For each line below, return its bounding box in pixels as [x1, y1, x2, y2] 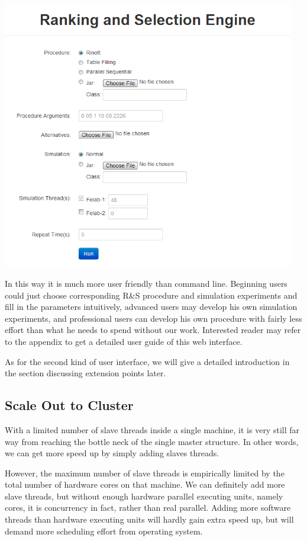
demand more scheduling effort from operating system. [5, 524, 203, 537]
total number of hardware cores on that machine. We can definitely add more [5, 478, 285, 491]
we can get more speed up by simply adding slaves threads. [5, 447, 219, 459]
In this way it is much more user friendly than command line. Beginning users [5, 277, 287, 289]
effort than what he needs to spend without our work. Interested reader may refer [5, 324, 301, 336]
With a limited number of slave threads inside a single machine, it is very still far [5, 423, 299, 436]
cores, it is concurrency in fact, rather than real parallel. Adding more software [5, 501, 291, 514]
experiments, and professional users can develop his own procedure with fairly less [5, 312, 302, 324]
